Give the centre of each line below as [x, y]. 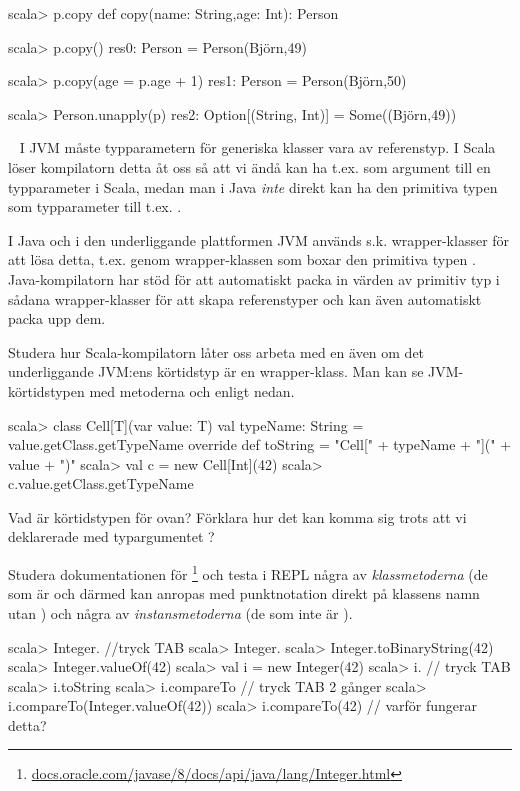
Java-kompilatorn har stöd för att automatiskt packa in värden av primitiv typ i [254, 278]
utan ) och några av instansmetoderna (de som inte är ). [180, 612]
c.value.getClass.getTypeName [101, 483]
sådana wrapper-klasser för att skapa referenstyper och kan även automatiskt [245, 298]
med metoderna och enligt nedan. [192, 390]
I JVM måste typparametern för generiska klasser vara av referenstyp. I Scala [257, 147]
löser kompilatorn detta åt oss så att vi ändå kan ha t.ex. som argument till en [249, 166]
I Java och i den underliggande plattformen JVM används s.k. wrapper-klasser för [259, 239]
